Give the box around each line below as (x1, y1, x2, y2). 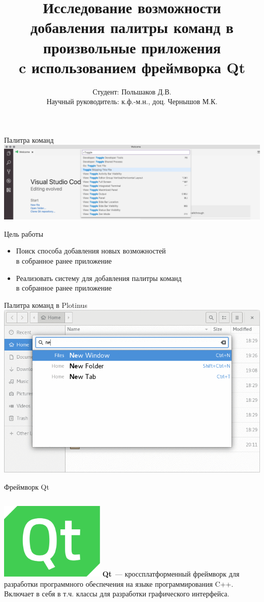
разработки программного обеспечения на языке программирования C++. (4, 578, 234, 589)
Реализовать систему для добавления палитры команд (16, 272, 182, 283)
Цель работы (4, 228, 44, 239)
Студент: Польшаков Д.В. (92, 86, 172, 97)
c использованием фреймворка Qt (18, 56, 246, 77)
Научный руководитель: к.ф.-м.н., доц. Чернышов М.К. (46, 96, 218, 107)
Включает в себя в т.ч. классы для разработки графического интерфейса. (4, 588, 229, 599)
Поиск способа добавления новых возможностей (16, 245, 166, 256)
